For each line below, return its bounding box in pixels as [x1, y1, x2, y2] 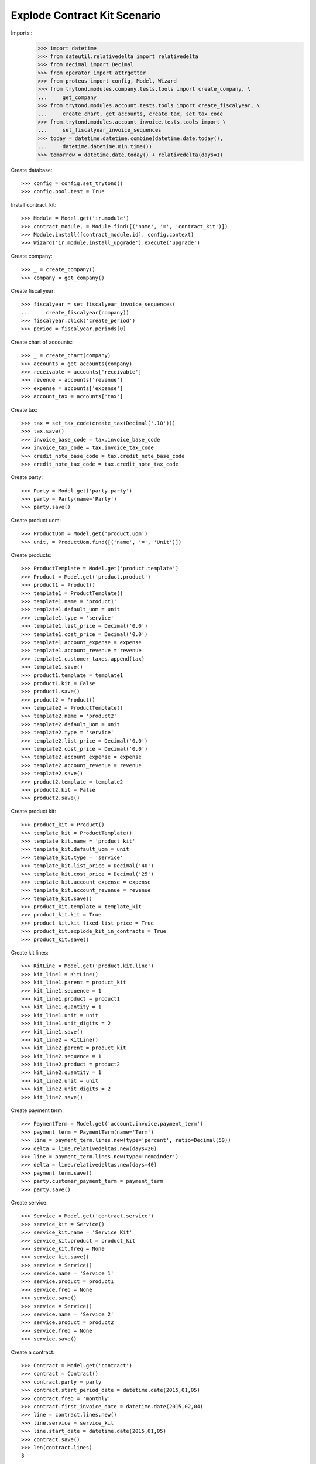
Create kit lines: [11, 949, 49, 956]
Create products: [11, 552, 52, 559]
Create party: [11, 474, 43, 481]
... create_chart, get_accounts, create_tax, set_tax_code [37, 110, 224, 117]
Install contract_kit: [11, 201, 57, 208]
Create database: [11, 166, 53, 173]
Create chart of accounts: [11, 338, 73, 346]
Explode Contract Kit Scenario [11, 9, 161, 22]
